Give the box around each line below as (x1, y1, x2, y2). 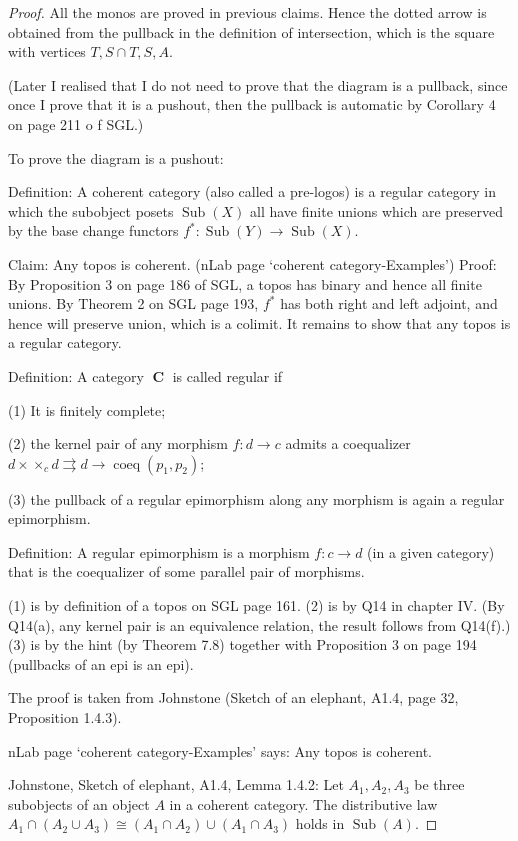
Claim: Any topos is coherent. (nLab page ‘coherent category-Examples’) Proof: (8, 253, 497, 274)
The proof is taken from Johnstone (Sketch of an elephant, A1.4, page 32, (8, 687, 459, 708)
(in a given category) (367, 541, 495, 562)
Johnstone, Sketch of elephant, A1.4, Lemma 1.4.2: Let (8, 774, 344, 795)
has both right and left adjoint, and (280, 293, 498, 314)
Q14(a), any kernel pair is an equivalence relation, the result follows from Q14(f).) (8, 614, 511, 635)
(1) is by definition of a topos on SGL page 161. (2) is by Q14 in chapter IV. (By (8, 595, 505, 616)
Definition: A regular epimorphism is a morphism (8, 541, 310, 562)
